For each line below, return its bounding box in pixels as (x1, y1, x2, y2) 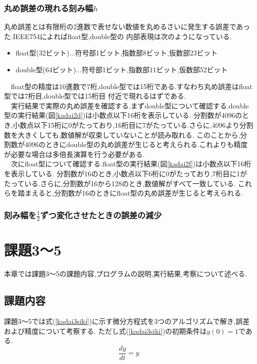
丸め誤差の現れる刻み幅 (4, 1, 93, 14)
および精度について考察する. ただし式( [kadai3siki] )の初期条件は (4, 325, 207, 336)
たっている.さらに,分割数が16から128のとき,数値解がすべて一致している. (4, 178, 236, 188)
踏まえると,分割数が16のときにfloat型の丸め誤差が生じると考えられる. (17, 188, 243, 198)
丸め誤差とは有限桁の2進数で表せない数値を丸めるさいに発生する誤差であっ (4, 21, 250, 32)
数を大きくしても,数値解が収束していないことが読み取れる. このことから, (4, 129, 240, 140)
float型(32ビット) (15, 48, 69, 58)
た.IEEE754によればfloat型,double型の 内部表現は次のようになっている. (4, 31, 232, 41)
